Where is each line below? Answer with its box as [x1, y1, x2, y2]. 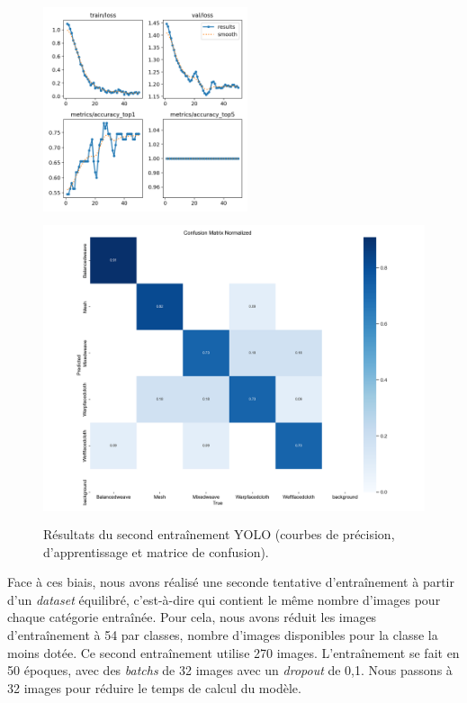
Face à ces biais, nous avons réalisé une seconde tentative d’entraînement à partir [7, 572, 454, 591]
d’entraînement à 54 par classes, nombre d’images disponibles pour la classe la [7, 626, 438, 644]
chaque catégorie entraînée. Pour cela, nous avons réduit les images [7, 608, 377, 626]
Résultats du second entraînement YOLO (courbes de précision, [43, 525, 395, 544]
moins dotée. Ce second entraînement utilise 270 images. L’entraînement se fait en [7, 643, 460, 662]
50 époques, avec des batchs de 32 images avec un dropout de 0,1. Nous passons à [7, 661, 453, 680]
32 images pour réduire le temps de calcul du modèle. [7, 678, 301, 697]
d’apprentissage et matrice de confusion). [43, 542, 269, 561]
